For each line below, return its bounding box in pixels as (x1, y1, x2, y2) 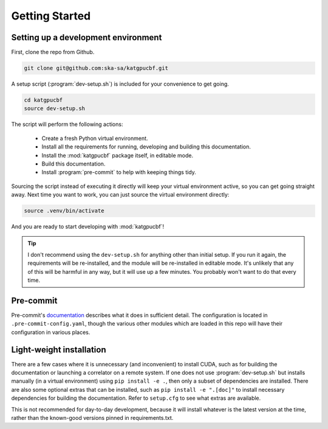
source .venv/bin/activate (24, 208, 104, 214)
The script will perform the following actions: (11, 120, 123, 128)
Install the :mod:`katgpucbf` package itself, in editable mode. (41, 152, 194, 159)
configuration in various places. (11, 329, 91, 336)
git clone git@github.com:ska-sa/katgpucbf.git (24, 65, 168, 72)
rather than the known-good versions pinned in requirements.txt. (11, 414, 174, 421)
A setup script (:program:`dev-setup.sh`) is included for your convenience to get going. (11, 80, 229, 88)
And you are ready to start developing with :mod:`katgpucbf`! (11, 223, 164, 231)
